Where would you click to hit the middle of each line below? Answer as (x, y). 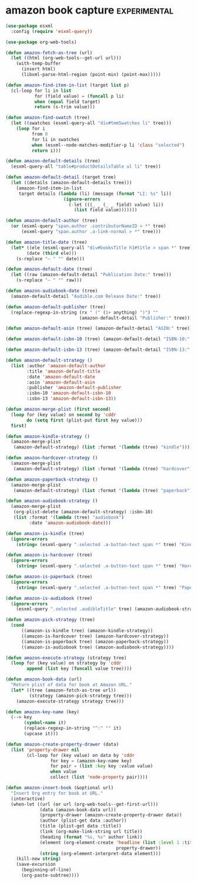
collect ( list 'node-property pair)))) (99, 777)
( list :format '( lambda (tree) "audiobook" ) (69, 518)
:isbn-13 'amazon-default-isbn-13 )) (71, 399)
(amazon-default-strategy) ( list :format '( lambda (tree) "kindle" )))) (103, 447)
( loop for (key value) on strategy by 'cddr (66, 663)
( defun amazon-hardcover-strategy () (52, 458)
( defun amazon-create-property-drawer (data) (62, 744)
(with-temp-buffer (39, 64)
